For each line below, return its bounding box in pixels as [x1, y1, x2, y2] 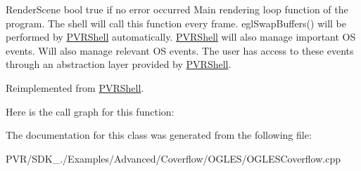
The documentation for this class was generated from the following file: [6, 128, 312, 142]
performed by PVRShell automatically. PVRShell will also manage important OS [6, 29, 356, 44]
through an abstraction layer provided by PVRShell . [6, 57, 232, 71]
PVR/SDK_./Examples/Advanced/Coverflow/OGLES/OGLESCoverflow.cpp [6, 151, 341, 165]
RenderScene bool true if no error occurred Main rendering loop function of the [6, 2, 348, 16]
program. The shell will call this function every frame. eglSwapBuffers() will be [6, 15, 347, 30]
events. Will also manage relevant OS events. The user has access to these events [6, 43, 354, 57]
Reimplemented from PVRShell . [6, 80, 144, 95]
